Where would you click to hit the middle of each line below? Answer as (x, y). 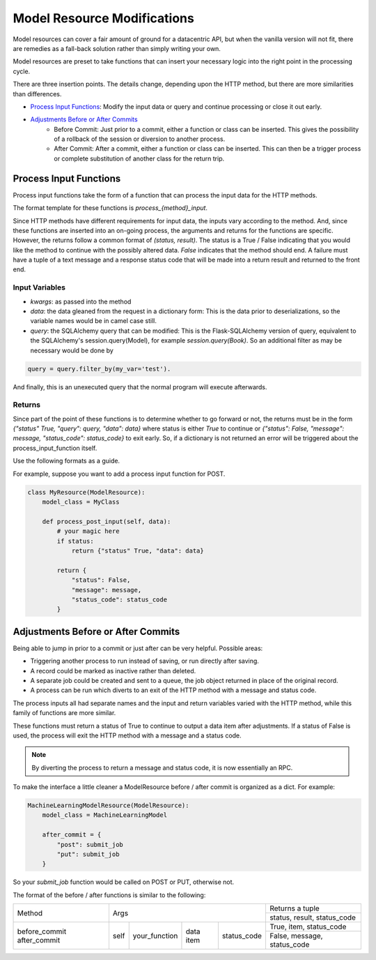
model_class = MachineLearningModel (104, 815)
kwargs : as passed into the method (81, 301)
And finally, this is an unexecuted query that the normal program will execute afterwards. (140, 387)
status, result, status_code (313, 917)
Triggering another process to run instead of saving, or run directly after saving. (144, 661)
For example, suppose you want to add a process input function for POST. (119, 474)
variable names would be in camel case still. (93, 321)
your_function (155, 936)
